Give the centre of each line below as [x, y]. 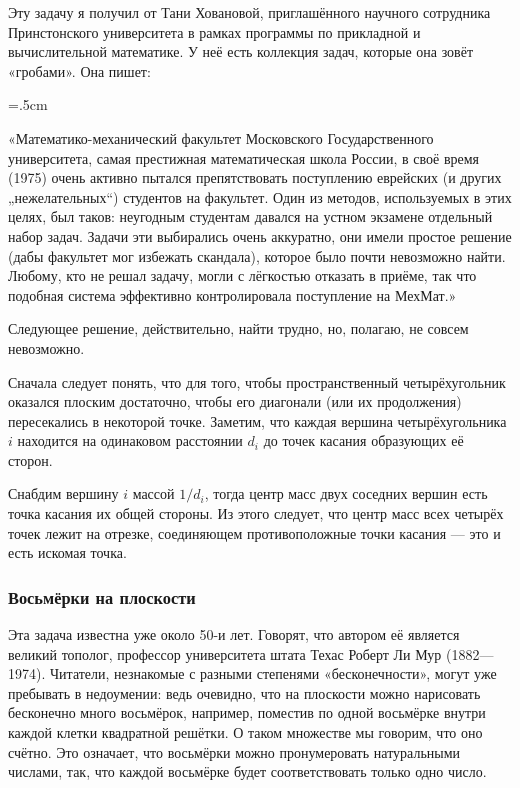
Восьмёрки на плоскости [102, 596]
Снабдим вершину [63, 493]
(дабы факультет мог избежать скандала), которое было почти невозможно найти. [257, 255]
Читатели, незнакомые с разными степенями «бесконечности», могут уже [273, 673]
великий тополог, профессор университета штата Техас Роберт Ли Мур [225, 653]
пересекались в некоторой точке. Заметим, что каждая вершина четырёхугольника [257, 420]
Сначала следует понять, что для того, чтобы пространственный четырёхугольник [257, 381]
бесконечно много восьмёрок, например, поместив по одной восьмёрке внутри [247, 712]
